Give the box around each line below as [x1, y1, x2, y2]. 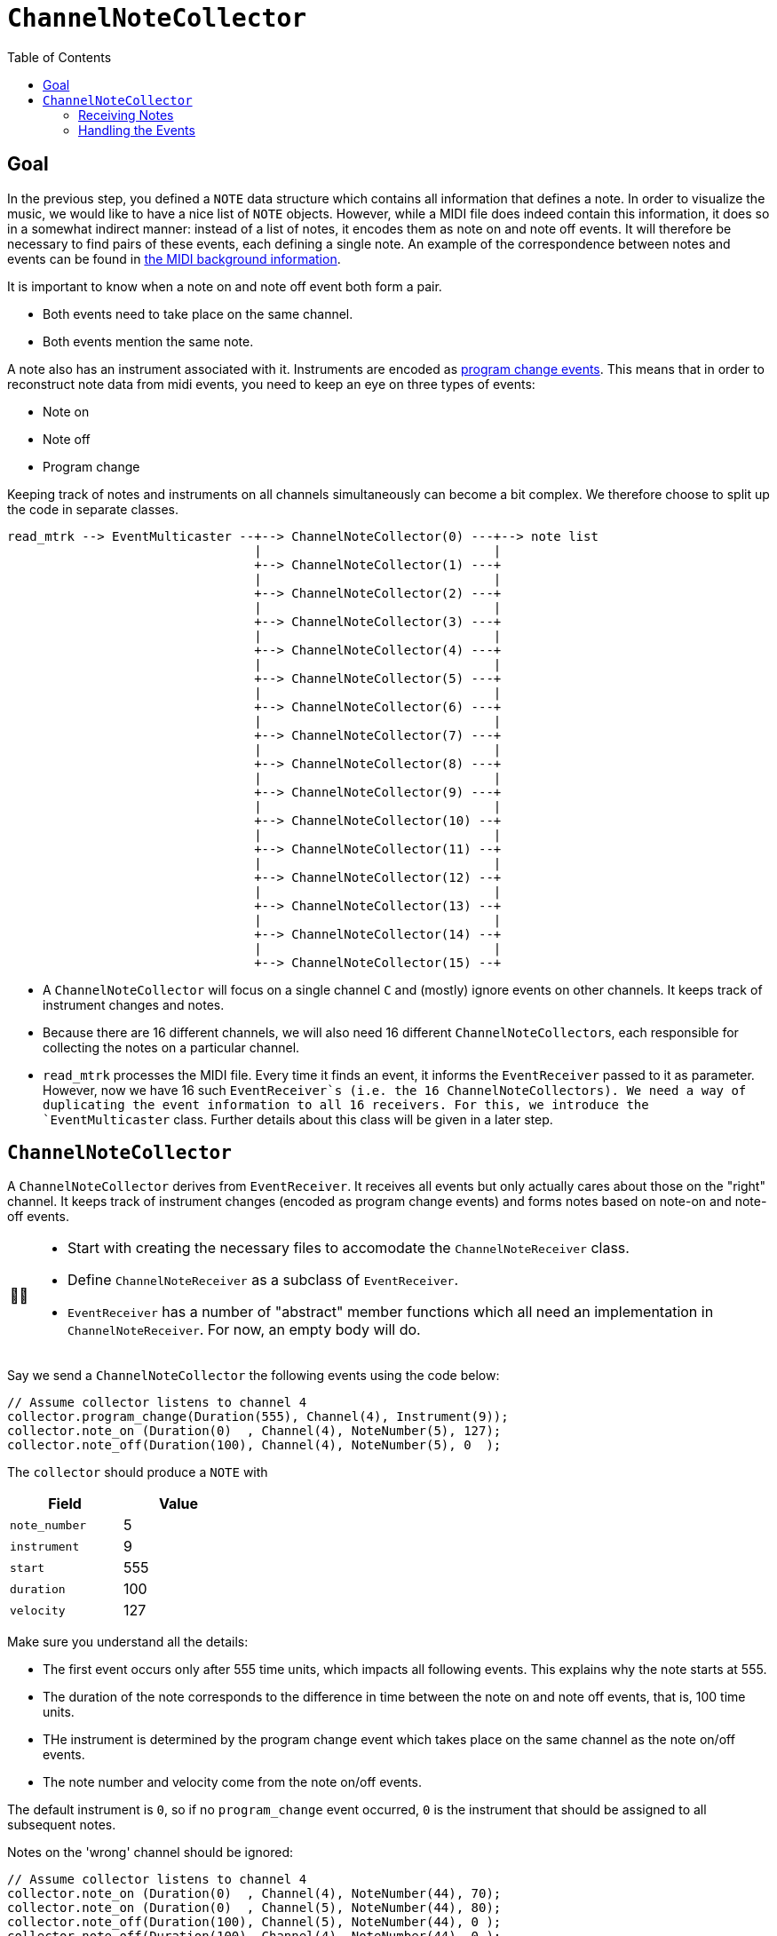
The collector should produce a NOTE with [7, 1464, 268, 1480]
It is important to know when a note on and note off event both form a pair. [7, 278, 442, 294]
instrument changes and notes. [43, 996, 225, 1012]
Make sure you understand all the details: [7, 1634, 249, 1650]
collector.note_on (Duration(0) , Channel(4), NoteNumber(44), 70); [7, 1886, 502, 1901]
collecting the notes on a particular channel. [43, 1039, 300, 1055]
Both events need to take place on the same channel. [43, 305, 353, 321]
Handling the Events [78, 122, 195, 138]
